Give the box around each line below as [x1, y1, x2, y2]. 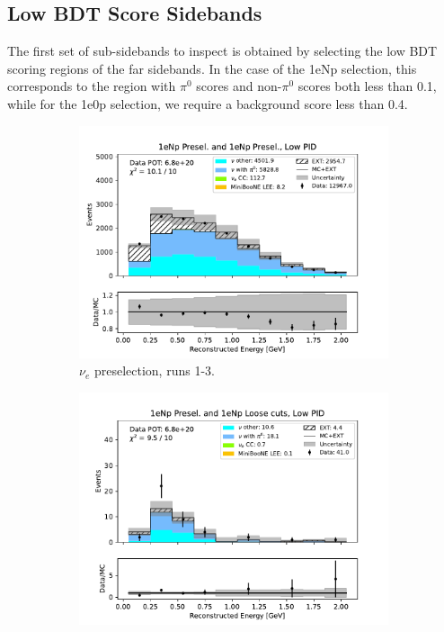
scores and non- [196, 77, 282, 95]
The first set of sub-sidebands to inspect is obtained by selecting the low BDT [7, 41, 438, 60]
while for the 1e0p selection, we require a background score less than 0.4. [7, 94, 408, 113]
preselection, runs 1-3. [93, 361, 215, 380]
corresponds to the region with [7, 77, 176, 95]
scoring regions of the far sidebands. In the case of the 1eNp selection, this [7, 59, 417, 77]
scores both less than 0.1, [297, 77, 437, 95]
